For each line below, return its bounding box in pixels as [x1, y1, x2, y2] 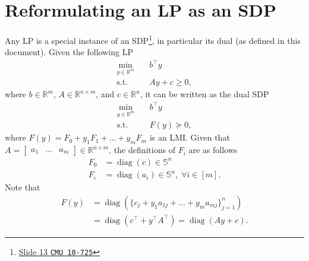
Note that [5, 181, 40, 193]
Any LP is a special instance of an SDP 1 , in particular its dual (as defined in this [5, 33, 301, 46]
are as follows [188, 144, 238, 156]
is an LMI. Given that [149, 131, 230, 144]
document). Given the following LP [5, 46, 133, 58]
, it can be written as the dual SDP [140, 88, 269, 100]
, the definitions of [109, 144, 175, 156]
